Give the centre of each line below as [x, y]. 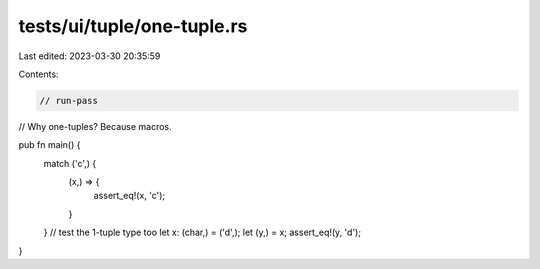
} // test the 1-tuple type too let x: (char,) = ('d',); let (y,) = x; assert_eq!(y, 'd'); [202, 232]
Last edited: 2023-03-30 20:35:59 [89, 56]
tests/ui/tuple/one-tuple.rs [133, 26]
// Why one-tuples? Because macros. [95, 126]
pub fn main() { [49, 145]
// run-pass [69, 100]
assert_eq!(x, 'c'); [129, 196]
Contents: [38, 74]
